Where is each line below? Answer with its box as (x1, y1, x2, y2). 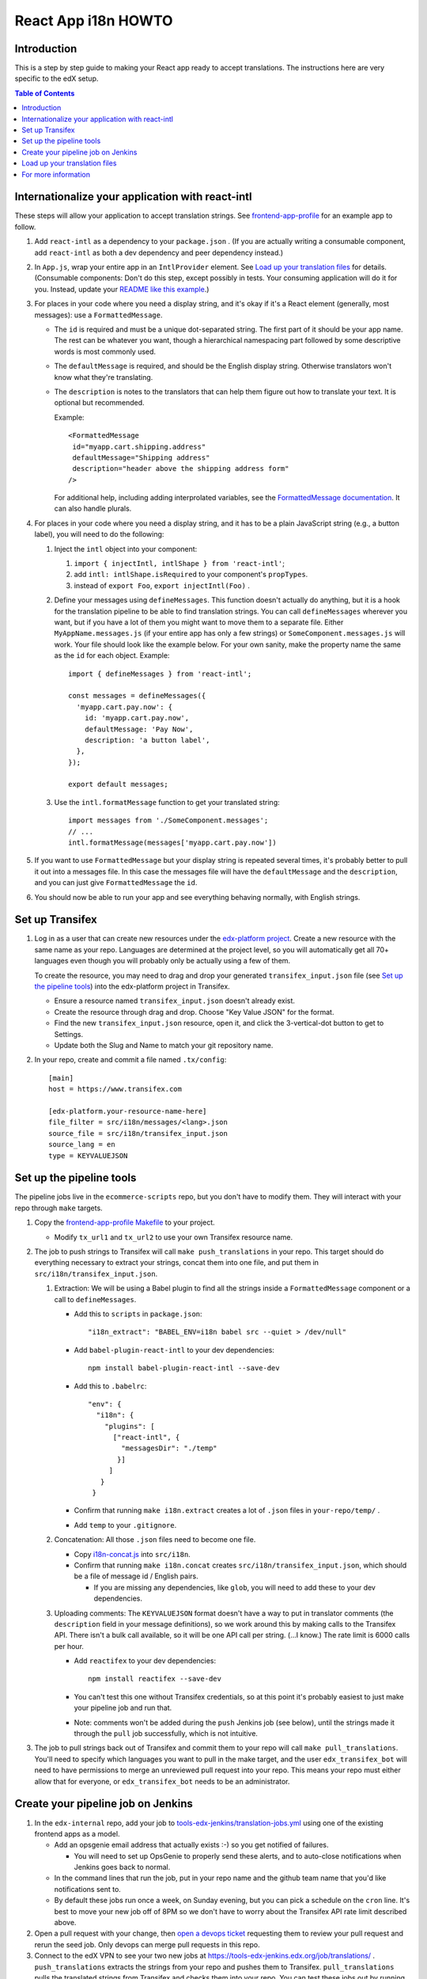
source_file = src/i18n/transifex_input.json (48, 1129, 229, 1138)
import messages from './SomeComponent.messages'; (68, 816, 269, 825)
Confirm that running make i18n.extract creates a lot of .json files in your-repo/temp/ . (74, 1506, 380, 1515)
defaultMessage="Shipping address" (72, 453, 210, 462)
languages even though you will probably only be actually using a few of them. (34, 956, 291, 966)
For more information (21, 169, 91, 179)
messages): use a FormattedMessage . (34, 310, 163, 320)
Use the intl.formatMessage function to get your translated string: (54, 797, 280, 807)
